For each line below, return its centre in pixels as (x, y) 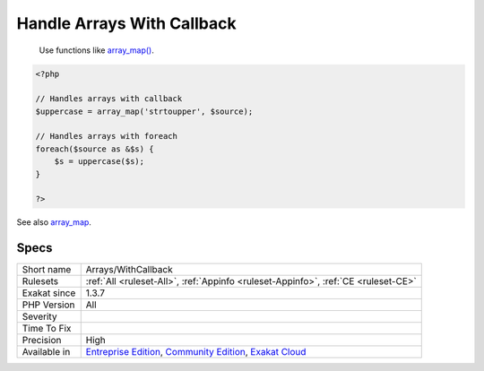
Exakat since (49, 293)
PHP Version (48, 305)
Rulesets (40, 281)
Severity (39, 316)
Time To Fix (47, 329)
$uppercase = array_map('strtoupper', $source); (144, 111)
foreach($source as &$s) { (95, 149)
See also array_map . (54, 222)
